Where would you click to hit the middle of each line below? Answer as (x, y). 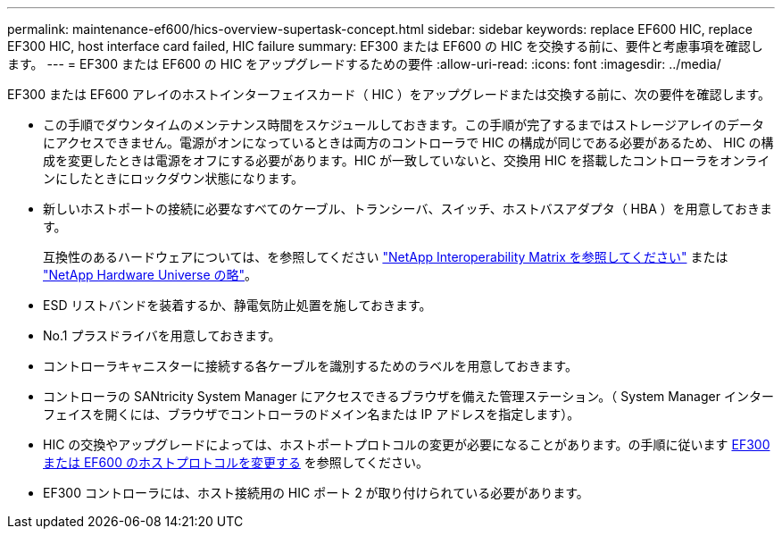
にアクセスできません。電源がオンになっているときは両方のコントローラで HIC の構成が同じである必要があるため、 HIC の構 (408, 142)
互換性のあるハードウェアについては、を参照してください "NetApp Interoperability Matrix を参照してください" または (386, 257)
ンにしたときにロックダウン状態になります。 (174, 178)
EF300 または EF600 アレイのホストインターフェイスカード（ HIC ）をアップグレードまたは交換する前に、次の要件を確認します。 (389, 94)
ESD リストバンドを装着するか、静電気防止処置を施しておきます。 (237, 305)
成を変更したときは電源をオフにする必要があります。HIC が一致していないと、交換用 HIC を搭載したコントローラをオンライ (407, 160)
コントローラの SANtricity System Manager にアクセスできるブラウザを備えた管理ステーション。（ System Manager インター (408, 396)
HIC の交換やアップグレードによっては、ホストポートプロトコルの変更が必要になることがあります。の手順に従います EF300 (407, 444)
